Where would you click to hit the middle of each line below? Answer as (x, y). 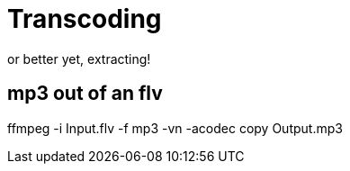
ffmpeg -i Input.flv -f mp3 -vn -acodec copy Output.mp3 (175, 128)
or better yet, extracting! (79, 58)
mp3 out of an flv (85, 94)
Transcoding (85, 19)
